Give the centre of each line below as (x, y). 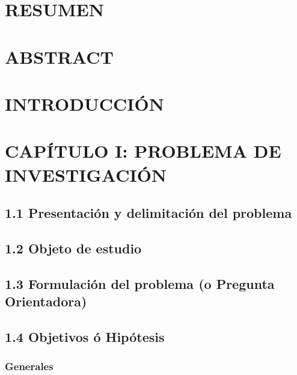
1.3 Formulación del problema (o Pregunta (140, 283)
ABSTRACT (59, 56)
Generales (29, 366)
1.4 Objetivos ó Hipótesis (85, 336)
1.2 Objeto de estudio (73, 248)
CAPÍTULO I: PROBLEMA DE (143, 151)
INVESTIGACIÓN (86, 174)
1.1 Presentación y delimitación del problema (148, 213)
